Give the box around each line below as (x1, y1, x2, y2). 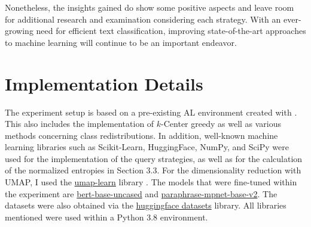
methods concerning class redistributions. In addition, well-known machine (5, 129, 278, 141)
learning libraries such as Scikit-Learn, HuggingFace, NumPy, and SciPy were (5, 141, 289, 153)
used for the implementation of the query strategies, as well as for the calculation (5, 152, 303, 164)
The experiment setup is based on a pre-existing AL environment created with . (5, 105, 297, 118)
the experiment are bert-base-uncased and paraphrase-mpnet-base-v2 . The (5, 187, 278, 200)
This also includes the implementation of (5, 117, 154, 130)
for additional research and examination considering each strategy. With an (5, 13, 281, 25)
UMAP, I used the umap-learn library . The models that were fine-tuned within (5, 176, 297, 188)
